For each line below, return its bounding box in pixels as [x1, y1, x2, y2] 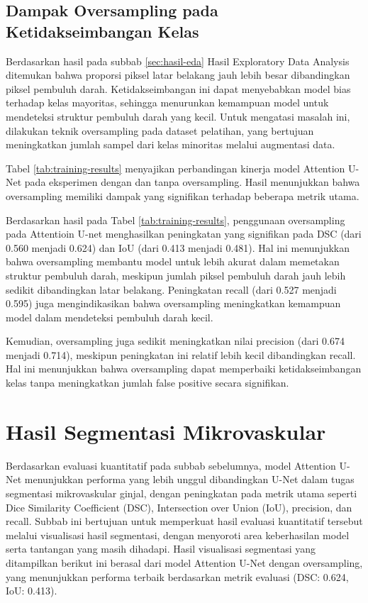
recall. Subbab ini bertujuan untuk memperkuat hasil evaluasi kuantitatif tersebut [6, 514, 363, 529]
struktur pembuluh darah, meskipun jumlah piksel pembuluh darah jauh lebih [6, 267, 346, 282]
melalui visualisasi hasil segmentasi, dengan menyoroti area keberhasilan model [6, 527, 350, 542]
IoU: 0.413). [6, 583, 57, 598]
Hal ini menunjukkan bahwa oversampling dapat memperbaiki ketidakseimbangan [6, 361, 362, 376]
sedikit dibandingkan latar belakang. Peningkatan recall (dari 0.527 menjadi [6, 282, 337, 297]
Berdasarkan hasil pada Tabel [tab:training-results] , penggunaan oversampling [6, 212, 345, 227]
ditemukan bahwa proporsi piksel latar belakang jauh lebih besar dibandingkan [6, 67, 350, 82]
